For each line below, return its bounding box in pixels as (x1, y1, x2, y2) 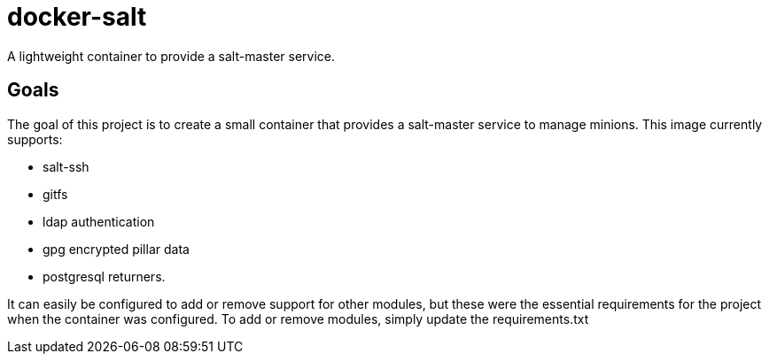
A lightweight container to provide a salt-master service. (7, 48, 336, 64)
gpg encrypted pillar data (43, 241, 190, 257)
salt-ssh (43, 158, 89, 174)
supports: (7, 131, 63, 147)
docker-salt (7, 2, 147, 32)
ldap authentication (43, 213, 155, 229)
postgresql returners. (43, 268, 166, 284)
